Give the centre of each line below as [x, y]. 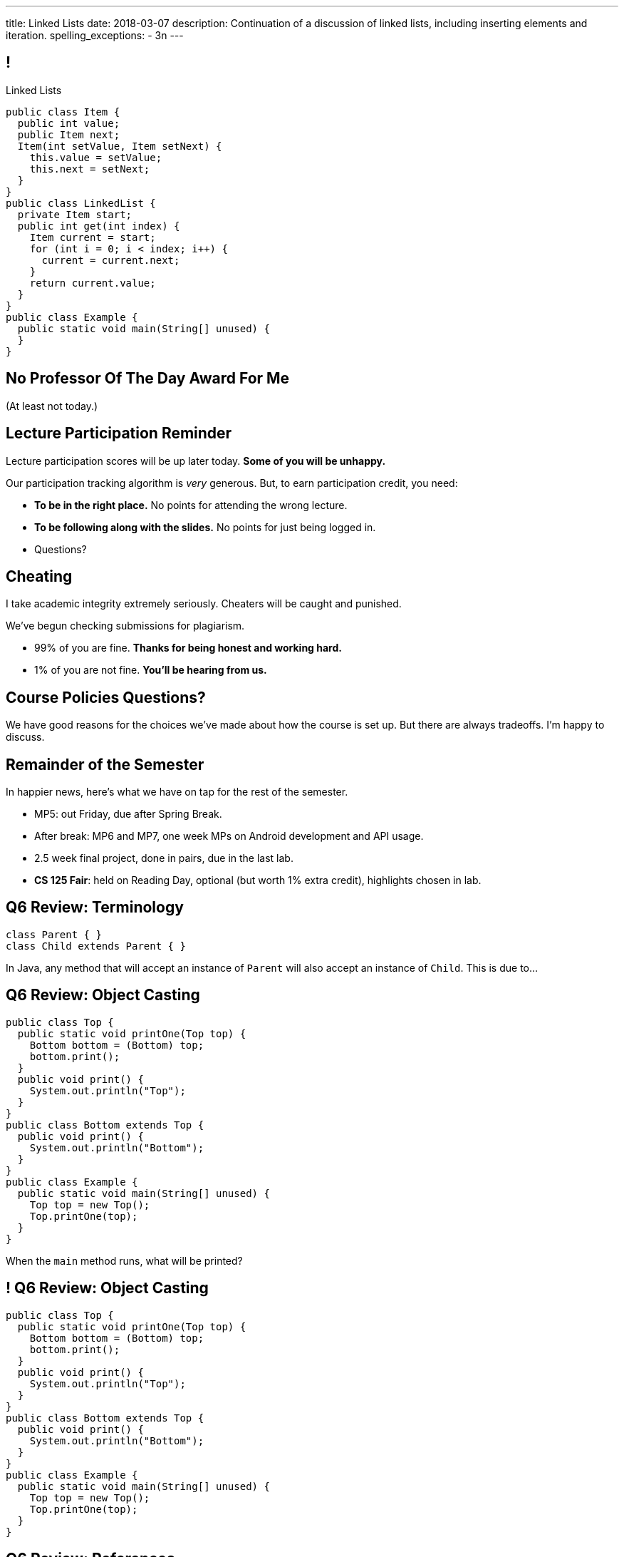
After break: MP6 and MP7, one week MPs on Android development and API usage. [229, 836]
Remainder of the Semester [105, 764]
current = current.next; [111, 260]
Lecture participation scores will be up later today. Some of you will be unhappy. [196, 461]
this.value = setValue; [96, 157]
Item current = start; [93, 237]
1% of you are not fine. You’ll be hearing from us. [151, 670]
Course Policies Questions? [106, 697]
